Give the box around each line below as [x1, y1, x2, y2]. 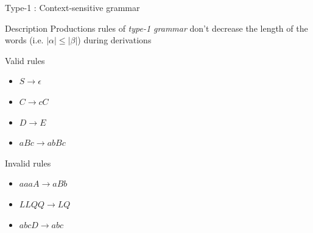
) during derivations [77, 34, 152, 46]
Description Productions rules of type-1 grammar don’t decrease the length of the [5, 21, 308, 34]
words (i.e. [5, 34, 44, 46]
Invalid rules [5, 156, 51, 169]
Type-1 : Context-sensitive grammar [5, 1, 140, 13]
